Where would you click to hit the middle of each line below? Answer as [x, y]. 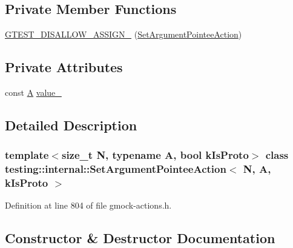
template [27, 155]
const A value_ [33, 92]
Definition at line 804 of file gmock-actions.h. [88, 205]
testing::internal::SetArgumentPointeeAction [116, 169]
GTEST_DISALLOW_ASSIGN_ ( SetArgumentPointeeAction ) [123, 34]
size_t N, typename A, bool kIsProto [155, 155]
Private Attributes [64, 67]
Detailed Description [71, 125]
